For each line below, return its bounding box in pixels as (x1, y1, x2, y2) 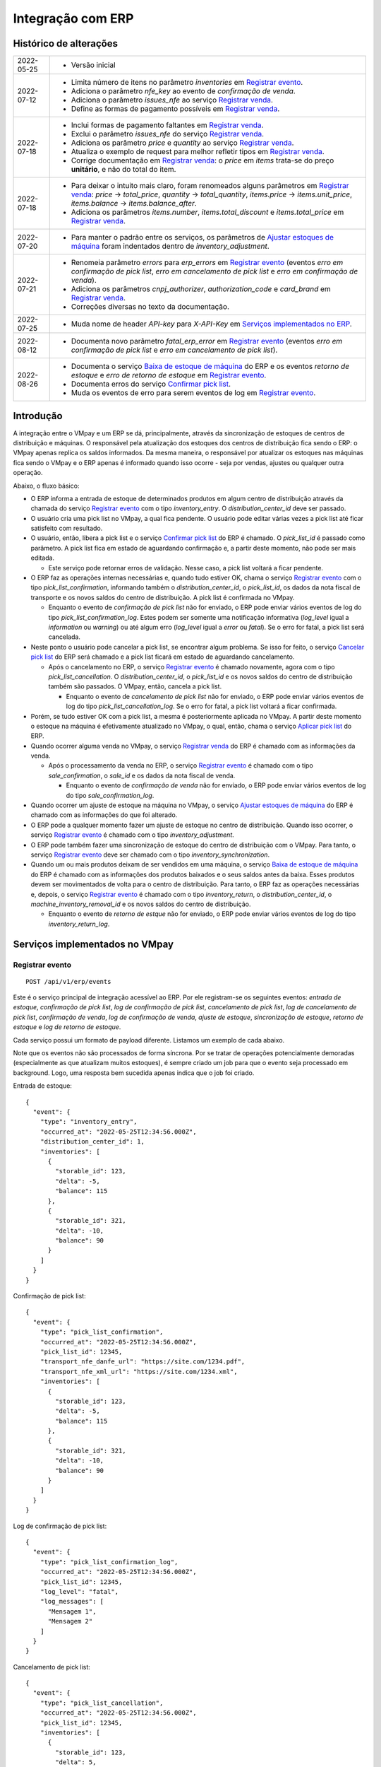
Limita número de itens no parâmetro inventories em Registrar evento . (71, 78, 303, 88)
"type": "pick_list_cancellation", (40, 1698, 164, 1707)
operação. (13, 469, 43, 477)
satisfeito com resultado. (30, 524, 103, 533)
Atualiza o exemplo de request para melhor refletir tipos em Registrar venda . (71, 147, 325, 157)
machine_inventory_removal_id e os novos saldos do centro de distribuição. (30, 900, 251, 908)
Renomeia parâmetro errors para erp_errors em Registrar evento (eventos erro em (71, 258, 344, 268)
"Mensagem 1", (47, 1607, 97, 1615)
